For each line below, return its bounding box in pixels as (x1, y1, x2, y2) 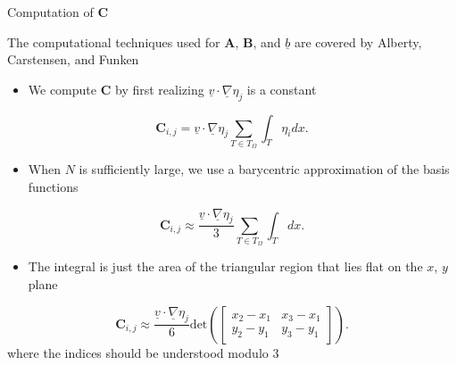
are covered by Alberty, (294, 32, 422, 51)
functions (28, 177, 79, 195)
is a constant (246, 79, 317, 98)
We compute (28, 79, 97, 98)
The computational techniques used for (7, 32, 220, 51)
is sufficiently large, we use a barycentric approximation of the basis (79, 160, 450, 178)
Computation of (7, 3, 94, 21)
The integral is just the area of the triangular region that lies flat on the (28, 257, 423, 276)
